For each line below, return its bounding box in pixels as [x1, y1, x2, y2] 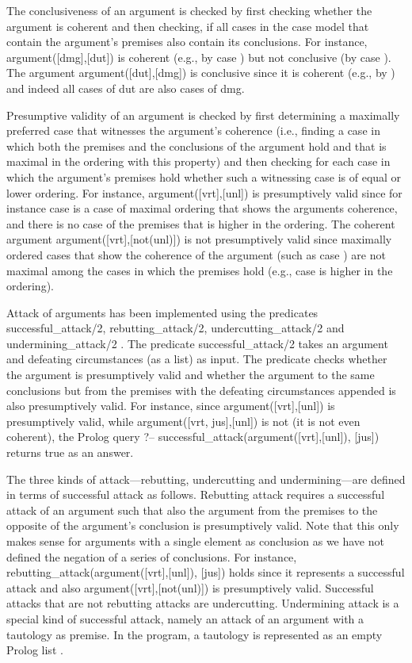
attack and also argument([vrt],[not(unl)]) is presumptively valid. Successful [6, 579, 374, 596]
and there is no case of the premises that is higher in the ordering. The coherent [6, 215, 395, 232]
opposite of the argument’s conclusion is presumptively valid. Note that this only [6, 517, 399, 534]
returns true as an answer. [6, 444, 134, 461]
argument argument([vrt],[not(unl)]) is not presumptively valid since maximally [6, 231, 392, 247]
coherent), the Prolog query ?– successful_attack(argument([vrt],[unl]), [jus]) [6, 428, 380, 445]
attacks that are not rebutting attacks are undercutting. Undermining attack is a [6, 595, 399, 611]
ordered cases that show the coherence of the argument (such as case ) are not [6, 246, 386, 263]
